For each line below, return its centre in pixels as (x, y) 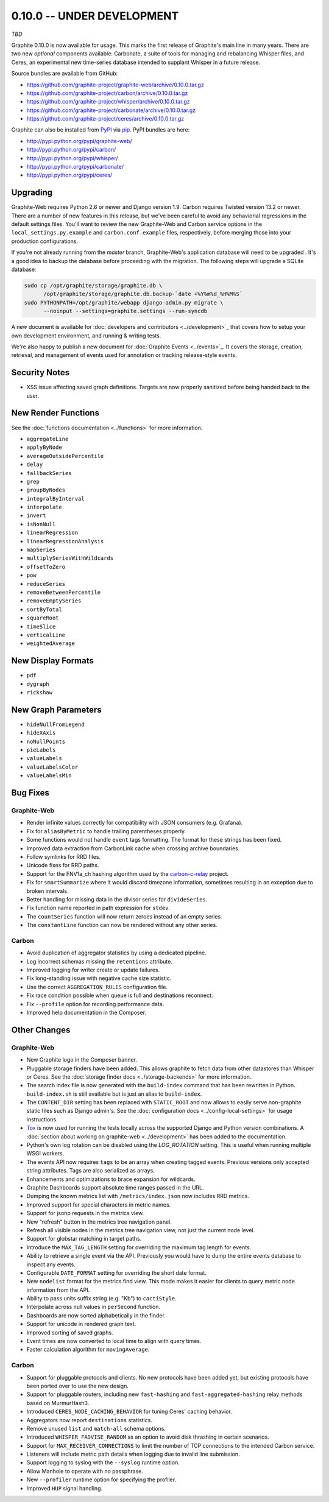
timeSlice (41, 626)
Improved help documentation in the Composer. (86, 1012)
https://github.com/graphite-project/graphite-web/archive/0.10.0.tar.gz (115, 85)
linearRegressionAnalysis (65, 541)
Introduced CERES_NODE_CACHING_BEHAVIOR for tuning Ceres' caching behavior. (129, 1412)
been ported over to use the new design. (78, 1386)
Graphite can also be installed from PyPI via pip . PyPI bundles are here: (101, 130)
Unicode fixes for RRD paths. (63, 866)
